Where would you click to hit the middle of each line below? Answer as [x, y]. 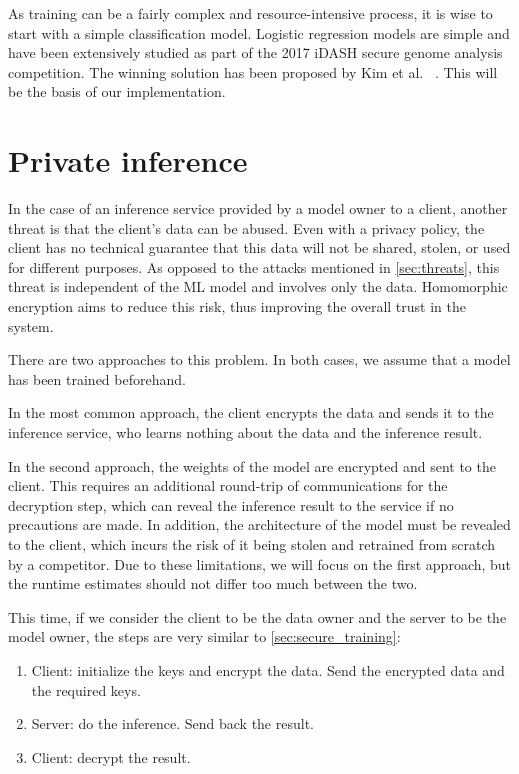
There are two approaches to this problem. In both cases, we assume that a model [259, 359]
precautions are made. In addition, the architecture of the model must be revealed [259, 524]
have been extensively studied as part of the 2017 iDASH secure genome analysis [255, 52]
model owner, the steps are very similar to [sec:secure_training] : [204, 636]
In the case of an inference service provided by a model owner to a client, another [258, 208]
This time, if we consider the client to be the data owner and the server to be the [257, 616]
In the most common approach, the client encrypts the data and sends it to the [251, 412]
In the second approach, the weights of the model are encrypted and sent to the [252, 465]
